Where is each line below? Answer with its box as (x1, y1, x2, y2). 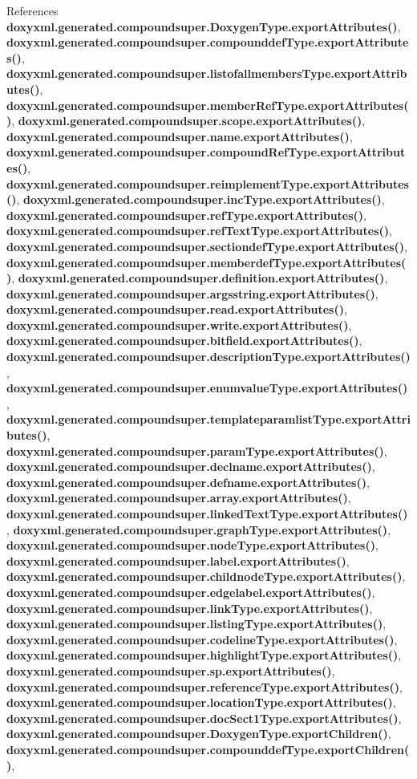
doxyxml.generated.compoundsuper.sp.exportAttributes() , (6, 662, 335, 679)
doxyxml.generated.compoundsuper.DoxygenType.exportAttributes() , (6, 18, 401, 34)
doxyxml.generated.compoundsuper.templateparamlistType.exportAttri (6, 411, 411, 428)
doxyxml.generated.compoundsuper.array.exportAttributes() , (6, 489, 351, 506)
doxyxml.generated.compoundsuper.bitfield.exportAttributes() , (6, 332, 362, 349)
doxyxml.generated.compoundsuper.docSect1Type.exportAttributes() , (6, 709, 402, 726)
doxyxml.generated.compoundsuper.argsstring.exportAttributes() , (6, 285, 379, 302)
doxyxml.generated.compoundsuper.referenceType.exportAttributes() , (6, 678, 403, 695)
